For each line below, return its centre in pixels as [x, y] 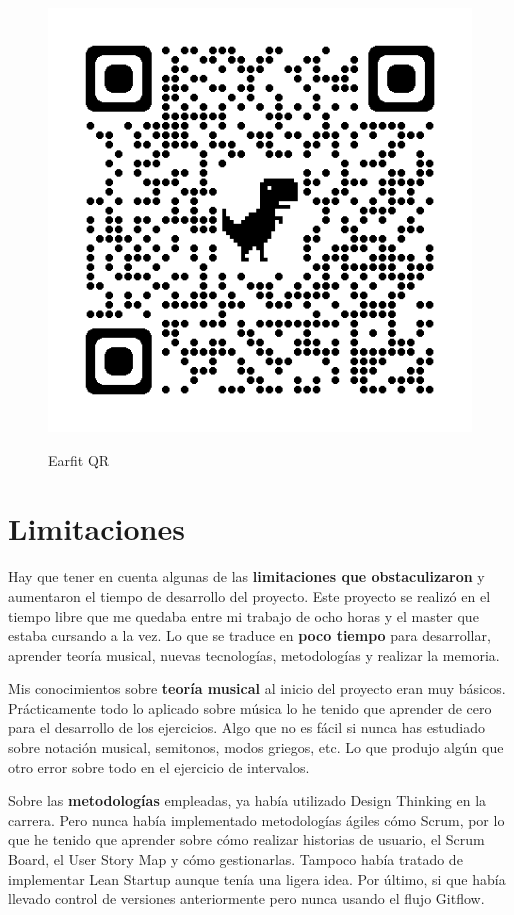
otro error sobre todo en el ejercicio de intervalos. [159, 766]
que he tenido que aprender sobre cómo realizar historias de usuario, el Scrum [246, 839]
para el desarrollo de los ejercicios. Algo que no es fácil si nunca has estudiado [247, 727]
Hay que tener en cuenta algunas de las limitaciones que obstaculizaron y [246, 576]
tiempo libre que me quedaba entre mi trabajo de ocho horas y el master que [243, 615]
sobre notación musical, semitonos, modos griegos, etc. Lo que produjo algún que [256, 747]
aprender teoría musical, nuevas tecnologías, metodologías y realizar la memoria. [254, 654]
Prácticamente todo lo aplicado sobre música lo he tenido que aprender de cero [250, 707]
